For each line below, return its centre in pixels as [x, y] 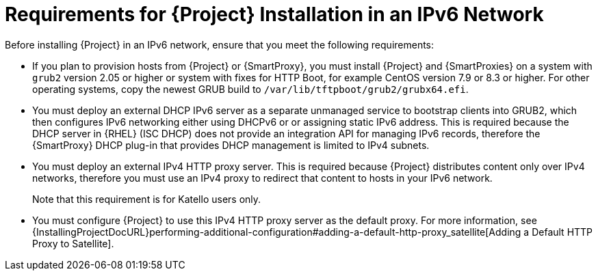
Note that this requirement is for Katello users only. [147, 199]
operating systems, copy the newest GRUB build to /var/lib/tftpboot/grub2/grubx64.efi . [250, 89]
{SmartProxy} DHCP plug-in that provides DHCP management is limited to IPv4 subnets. [231, 145]
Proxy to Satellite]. [73, 243]
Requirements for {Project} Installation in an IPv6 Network [274, 14]
